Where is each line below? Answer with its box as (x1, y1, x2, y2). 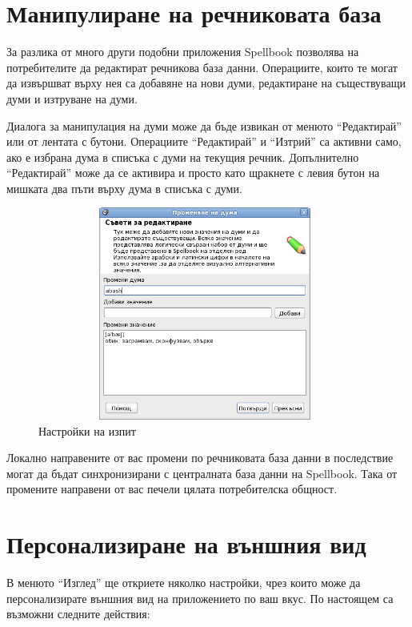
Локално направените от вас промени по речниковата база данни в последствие (6, 449, 394, 466)
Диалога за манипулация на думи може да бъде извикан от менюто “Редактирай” (6, 117, 402, 134)
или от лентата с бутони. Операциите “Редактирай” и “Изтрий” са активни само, (6, 133, 402, 150)
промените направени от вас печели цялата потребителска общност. (6, 480, 338, 497)
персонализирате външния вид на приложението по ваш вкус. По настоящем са (6, 589, 394, 606)
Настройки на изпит (38, 422, 136, 439)
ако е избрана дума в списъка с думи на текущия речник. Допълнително (6, 148, 359, 165)
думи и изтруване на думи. (6, 90, 138, 107)
